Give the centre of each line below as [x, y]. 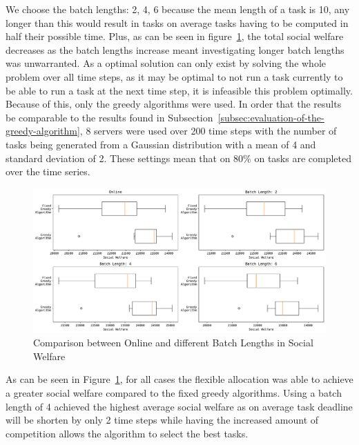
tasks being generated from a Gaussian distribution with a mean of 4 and [161, 144]
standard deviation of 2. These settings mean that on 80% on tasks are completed [179, 158]
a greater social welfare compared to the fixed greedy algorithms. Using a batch [174, 393]
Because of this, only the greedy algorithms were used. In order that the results [174, 104]
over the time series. [48, 171]
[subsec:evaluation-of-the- [271, 117]
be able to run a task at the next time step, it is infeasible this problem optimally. [179, 90]
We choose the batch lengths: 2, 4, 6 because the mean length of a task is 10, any [178, 9]
